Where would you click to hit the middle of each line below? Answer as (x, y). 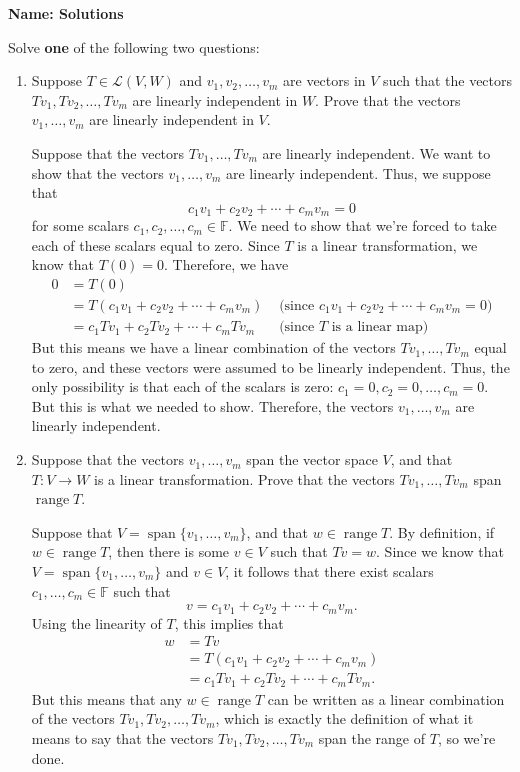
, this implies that (229, 622)
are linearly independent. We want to (376, 152)
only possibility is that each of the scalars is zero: (182, 386)
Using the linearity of (96, 622)
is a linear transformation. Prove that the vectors (244, 478)
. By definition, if (442, 531)
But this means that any (106, 698)
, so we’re (466, 737)
